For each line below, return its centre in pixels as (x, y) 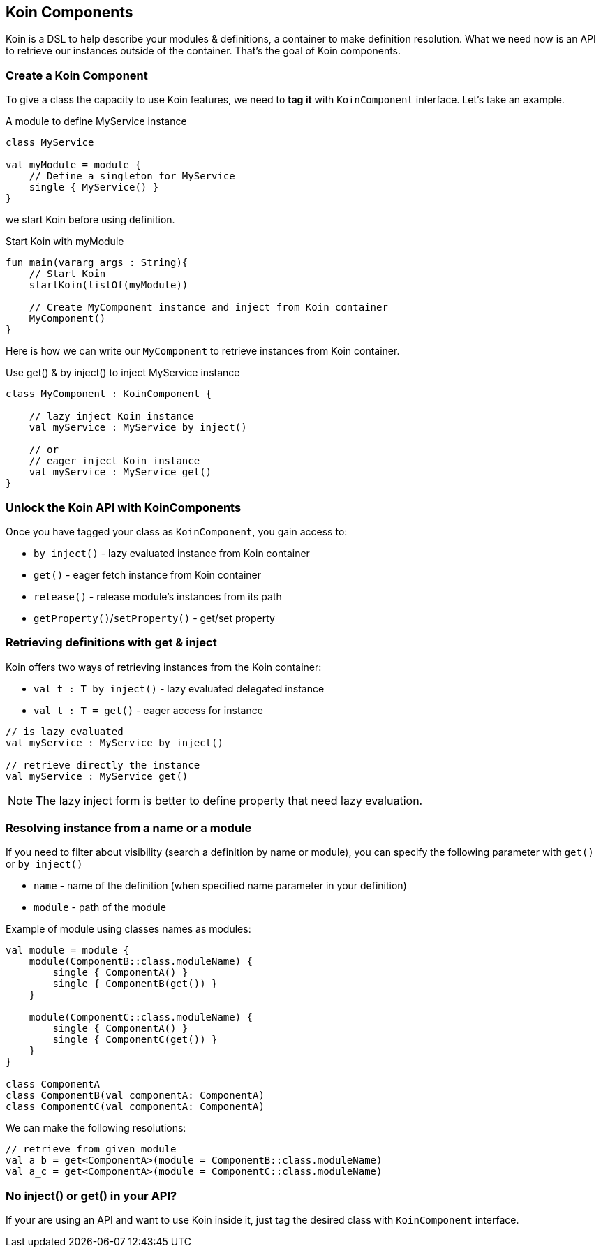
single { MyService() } (94, 187)
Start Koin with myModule (65, 242)
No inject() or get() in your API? (91, 1195)
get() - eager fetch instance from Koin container (148, 574)
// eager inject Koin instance (114, 461)
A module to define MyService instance (96, 121)
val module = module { (68, 950)
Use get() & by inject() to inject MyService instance (123, 373)
